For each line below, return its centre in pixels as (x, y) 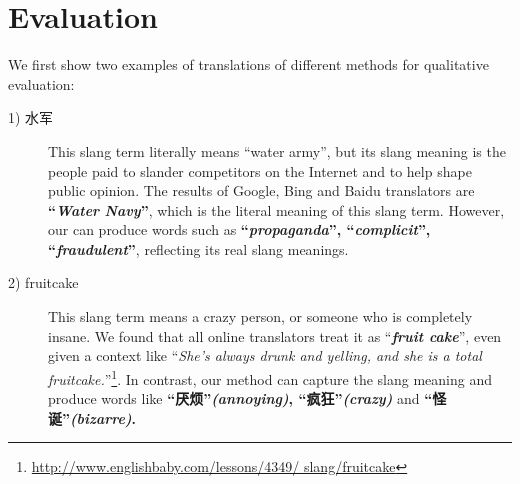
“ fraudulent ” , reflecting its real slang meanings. (198, 248)
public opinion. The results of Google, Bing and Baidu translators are (261, 190)
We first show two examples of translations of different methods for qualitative (248, 64)
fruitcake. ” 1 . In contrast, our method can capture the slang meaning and (270, 377)
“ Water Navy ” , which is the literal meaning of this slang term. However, (276, 209)
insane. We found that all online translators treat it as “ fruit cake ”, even (275, 335)
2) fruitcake (43, 282)
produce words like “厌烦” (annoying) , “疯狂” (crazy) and (234, 398)
